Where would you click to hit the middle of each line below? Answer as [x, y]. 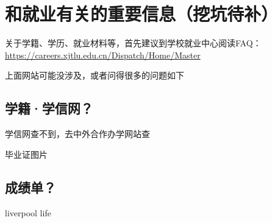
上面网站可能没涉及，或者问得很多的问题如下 [95, 75]
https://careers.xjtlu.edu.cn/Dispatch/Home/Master [103, 55]
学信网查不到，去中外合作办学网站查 [77, 134]
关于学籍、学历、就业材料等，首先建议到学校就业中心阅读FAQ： [133, 43]
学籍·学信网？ [49, 108]
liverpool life [28, 212]
